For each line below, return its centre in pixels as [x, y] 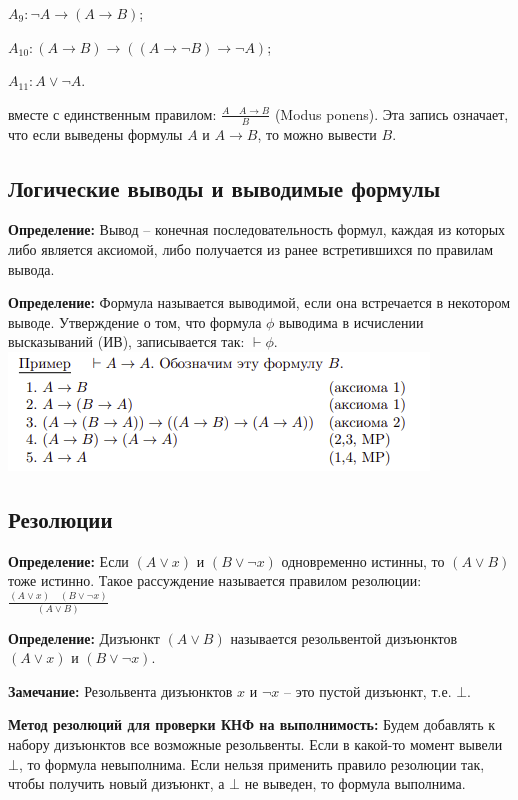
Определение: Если [68, 560]
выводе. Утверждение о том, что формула [135, 321]
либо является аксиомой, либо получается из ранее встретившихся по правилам [251, 249]
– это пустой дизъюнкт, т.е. [367, 690]
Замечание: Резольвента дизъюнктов [120, 690]
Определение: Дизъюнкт [84, 637]
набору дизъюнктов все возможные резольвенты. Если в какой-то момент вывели [255, 743]
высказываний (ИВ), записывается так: [126, 341]
